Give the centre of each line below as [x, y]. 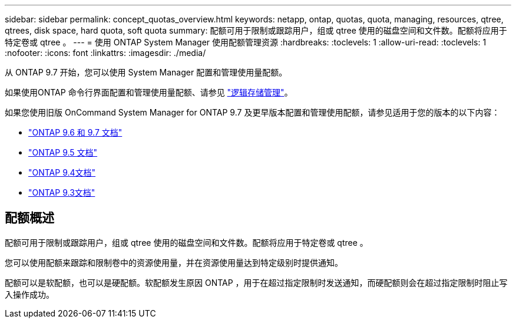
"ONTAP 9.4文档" [62, 172]
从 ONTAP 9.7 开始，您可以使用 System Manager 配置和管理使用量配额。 [146, 72]
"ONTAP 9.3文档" [62, 192]
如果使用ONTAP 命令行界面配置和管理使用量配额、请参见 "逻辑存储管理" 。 [149, 92]
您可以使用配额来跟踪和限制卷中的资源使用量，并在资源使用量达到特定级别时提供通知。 [174, 262]
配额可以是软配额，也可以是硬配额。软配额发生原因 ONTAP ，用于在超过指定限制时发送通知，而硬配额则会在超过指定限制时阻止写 [256, 282]
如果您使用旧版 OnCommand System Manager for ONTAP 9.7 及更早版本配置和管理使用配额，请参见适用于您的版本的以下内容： [252, 112]
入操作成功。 [29, 294]
